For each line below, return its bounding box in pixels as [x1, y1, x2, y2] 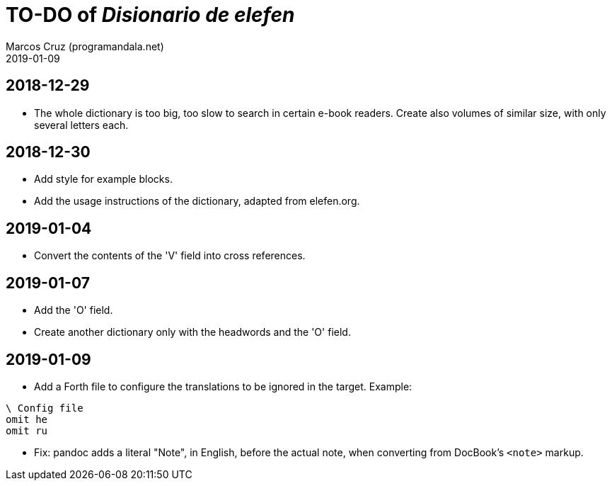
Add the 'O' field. [34, 304, 113, 317]
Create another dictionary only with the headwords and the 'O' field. [34, 326, 351, 339]
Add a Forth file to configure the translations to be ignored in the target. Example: [34, 380, 412, 392]
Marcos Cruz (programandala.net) [6, 40, 164, 52]
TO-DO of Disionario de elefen [6, 3, 295, 27]
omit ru [6, 424, 48, 436]
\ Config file [6, 402, 83, 414]
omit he [6, 413, 48, 425]
